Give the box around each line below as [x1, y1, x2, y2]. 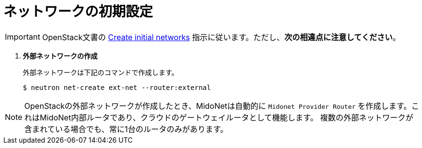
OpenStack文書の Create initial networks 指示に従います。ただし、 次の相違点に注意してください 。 [42, 32, 401, 42]
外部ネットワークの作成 [23, 51, 97, 60]
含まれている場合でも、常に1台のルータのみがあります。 [24, 124, 228, 134]
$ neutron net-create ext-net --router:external [23, 83, 211, 91]
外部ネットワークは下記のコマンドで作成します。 [23, 68, 179, 76]
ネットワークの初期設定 [3, 3, 153, 20]
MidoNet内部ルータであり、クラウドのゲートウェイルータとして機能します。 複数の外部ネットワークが [40, 112, 414, 122]
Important [5, 31, 40, 42]
